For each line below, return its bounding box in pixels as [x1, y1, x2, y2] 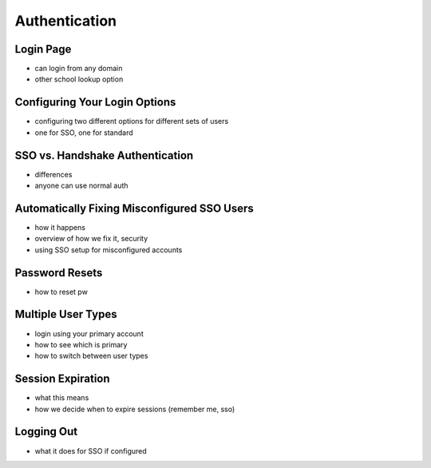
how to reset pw [34, 287, 88, 296]
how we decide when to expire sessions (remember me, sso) [34, 404, 235, 414]
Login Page [14, 42, 72, 56]
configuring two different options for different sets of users [34, 117, 229, 126]
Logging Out [14, 425, 78, 438]
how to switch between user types [34, 351, 148, 361]
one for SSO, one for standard [34, 128, 133, 137]
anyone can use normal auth [34, 180, 129, 191]
